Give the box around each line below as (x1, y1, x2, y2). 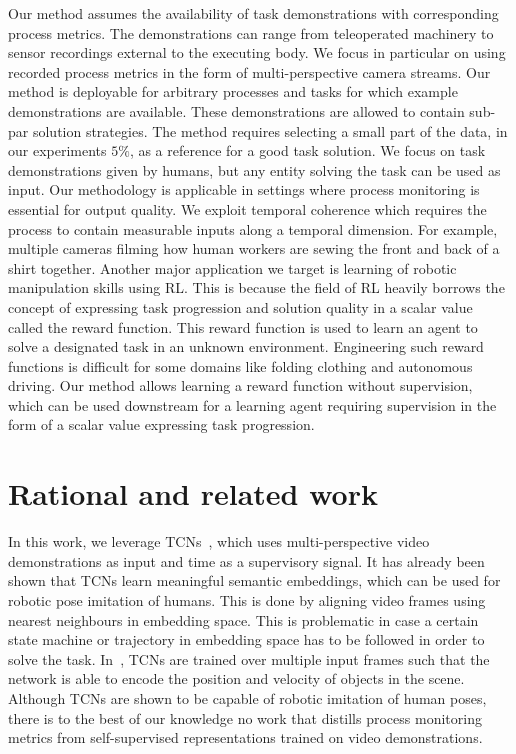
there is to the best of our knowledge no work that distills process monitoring (8, 707, 482, 728)
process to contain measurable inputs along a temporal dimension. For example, (8, 218, 498, 239)
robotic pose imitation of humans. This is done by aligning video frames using (8, 589, 486, 610)
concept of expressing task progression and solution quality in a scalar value (8, 296, 473, 317)
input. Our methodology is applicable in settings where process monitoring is (8, 179, 480, 200)
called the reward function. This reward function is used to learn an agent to (8, 316, 478, 337)
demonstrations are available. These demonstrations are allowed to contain (8, 100, 465, 121)
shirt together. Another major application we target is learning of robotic (8, 257, 457, 278)
